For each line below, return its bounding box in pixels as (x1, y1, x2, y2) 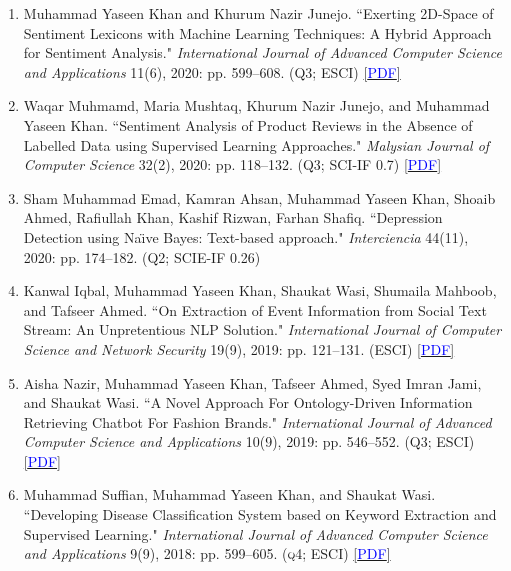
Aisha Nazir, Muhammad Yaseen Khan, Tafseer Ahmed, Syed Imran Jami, (23, 372, 482, 393)
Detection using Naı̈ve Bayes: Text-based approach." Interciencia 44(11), (23, 226, 469, 247)
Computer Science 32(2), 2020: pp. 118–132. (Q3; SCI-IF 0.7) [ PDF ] (23, 154, 442, 175)
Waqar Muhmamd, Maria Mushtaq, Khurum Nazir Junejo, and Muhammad (23, 95, 490, 116)
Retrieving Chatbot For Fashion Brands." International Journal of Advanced (23, 411, 492, 432)
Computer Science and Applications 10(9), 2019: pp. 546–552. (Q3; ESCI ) (23, 431, 475, 452)
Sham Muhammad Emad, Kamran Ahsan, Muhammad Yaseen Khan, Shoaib (23, 187, 496, 208)
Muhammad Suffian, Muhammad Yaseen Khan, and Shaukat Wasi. (23, 484, 436, 505)
